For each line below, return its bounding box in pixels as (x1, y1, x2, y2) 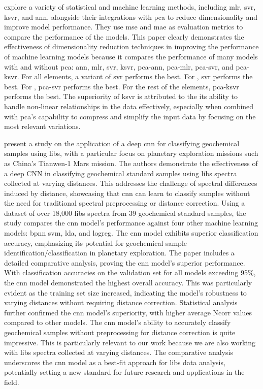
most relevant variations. (4, 121, 81, 132)
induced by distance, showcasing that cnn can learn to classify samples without (4, 187, 250, 198)
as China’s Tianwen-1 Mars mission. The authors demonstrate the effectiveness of (4, 157, 258, 168)
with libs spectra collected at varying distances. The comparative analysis (4, 347, 233, 358)
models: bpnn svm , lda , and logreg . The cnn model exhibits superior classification (4, 228, 258, 238)
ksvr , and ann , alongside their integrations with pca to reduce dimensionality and (4, 11, 258, 22)
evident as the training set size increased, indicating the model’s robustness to (4, 287, 247, 298)
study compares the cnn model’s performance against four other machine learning (4, 217, 258, 228)
